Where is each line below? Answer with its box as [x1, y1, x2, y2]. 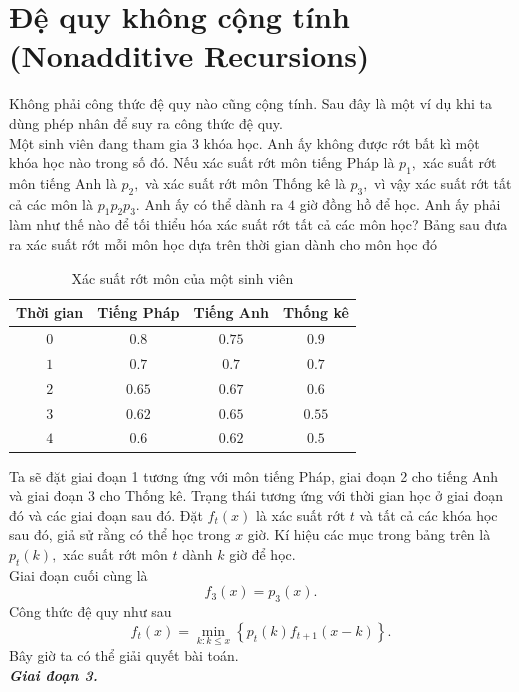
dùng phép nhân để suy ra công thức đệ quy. [9, 112, 283, 133]
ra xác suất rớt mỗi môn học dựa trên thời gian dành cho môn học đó [9, 234, 437, 255]
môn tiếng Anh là [9, 172, 117, 193]
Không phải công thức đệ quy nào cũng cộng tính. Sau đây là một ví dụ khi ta [9, 93, 493, 114]
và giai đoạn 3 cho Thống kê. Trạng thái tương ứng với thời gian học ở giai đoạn [9, 485, 503, 506]
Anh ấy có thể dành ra [144, 193, 284, 214]
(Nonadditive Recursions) [9, 35, 370, 76]
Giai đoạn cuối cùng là [9, 564, 148, 585]
